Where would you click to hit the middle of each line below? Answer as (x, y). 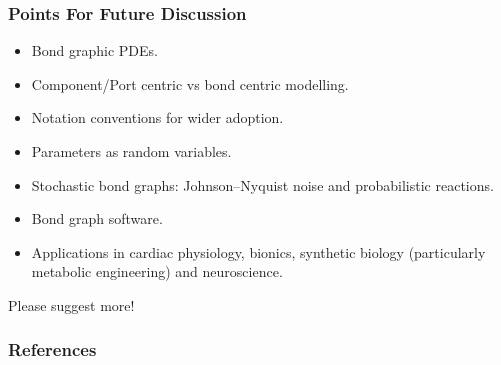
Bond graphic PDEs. (94, 50)
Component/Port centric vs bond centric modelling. (190, 83)
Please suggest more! (71, 304)
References (52, 349)
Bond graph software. (97, 218)
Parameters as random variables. (131, 151)
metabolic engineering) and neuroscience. (157, 271)
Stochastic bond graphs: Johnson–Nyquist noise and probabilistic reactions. (262, 184)
